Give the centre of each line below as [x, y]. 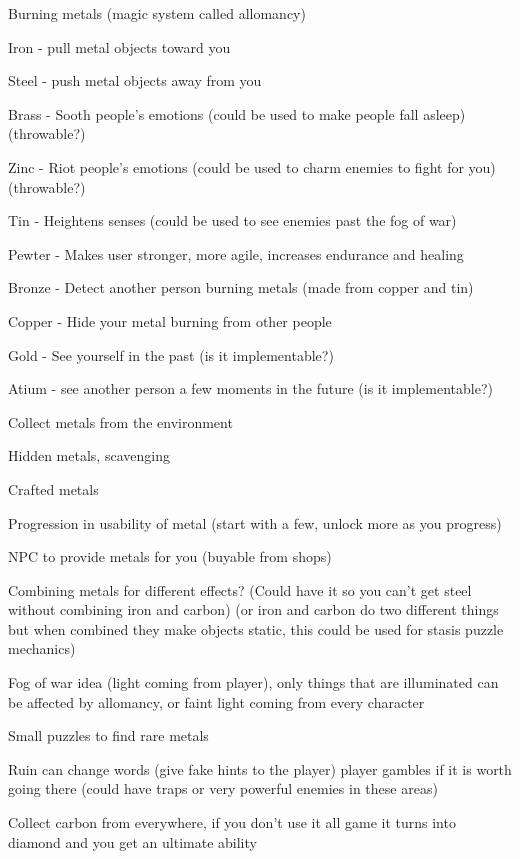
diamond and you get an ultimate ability [132, 841]
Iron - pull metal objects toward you [119, 46]
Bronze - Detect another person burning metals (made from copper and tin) [241, 287]
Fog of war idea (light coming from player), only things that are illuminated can [253, 682]
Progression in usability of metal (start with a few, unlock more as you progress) [255, 522]
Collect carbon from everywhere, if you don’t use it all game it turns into [232, 822]
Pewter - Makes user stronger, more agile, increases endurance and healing [236, 253]
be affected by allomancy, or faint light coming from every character [216, 701]
